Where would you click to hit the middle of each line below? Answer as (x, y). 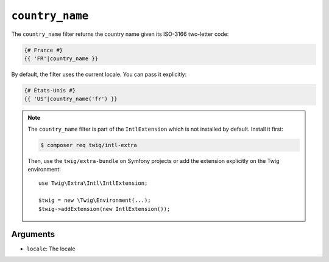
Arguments (33, 234)
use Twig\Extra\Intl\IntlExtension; (93, 183)
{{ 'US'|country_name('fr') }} (71, 99)
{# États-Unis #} (50, 90)
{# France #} (44, 50)
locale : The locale (51, 249)
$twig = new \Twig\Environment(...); (95, 200)
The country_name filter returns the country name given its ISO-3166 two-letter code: (120, 34)
